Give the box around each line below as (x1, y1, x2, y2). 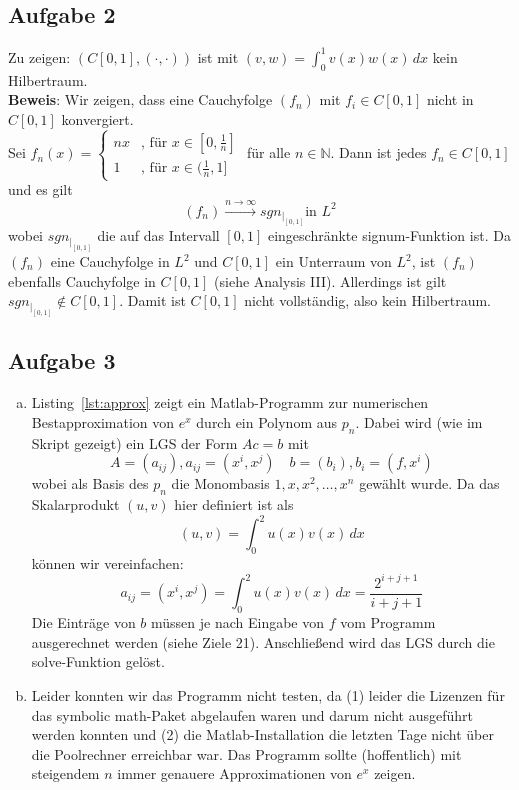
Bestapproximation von (31, 411, 175, 432)
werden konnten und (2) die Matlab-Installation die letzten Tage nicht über (31, 724, 494, 745)
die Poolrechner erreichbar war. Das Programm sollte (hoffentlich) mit (31, 743, 462, 764)
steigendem (31, 763, 100, 784)
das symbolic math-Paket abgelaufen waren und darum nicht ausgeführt (31, 704, 473, 725)
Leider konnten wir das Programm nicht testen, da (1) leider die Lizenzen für (31, 684, 505, 705)
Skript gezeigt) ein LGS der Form (31, 432, 238, 453)
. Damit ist (119, 290, 186, 311)
